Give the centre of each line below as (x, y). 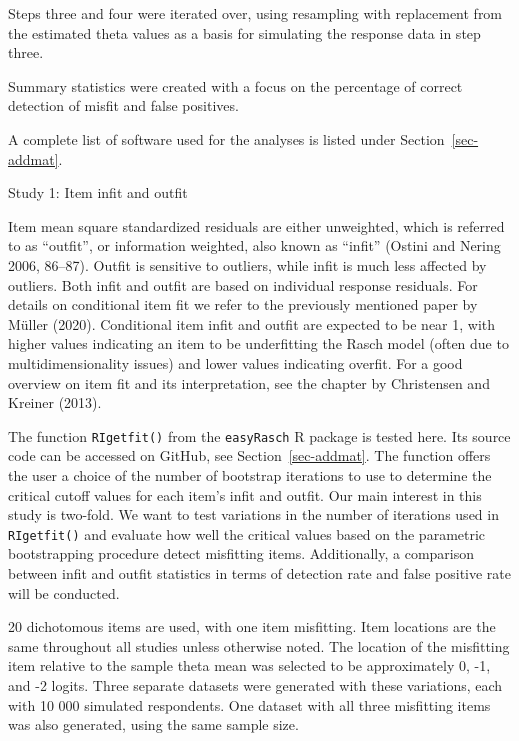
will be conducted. (64, 592)
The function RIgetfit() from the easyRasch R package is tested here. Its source (259, 435)
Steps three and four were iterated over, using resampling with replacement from (255, 13)
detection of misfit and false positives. (123, 105)
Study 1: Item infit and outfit (98, 192)
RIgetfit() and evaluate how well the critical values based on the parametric (247, 533)
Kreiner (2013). (55, 402)
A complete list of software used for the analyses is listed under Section (226, 138)
